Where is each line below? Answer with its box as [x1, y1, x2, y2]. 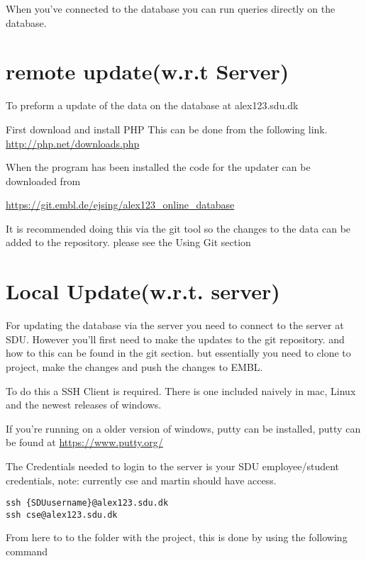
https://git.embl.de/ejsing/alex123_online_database [6, 197, 235, 212]
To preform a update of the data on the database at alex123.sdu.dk [6, 98, 299, 113]
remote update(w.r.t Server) [6, 57, 289, 86]
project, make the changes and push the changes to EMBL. [6, 359, 263, 374]
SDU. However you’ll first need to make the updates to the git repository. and [6, 331, 345, 346]
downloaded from [6, 173, 81, 188]
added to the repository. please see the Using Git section [6, 235, 251, 250]
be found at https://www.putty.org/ [6, 435, 163, 450]
